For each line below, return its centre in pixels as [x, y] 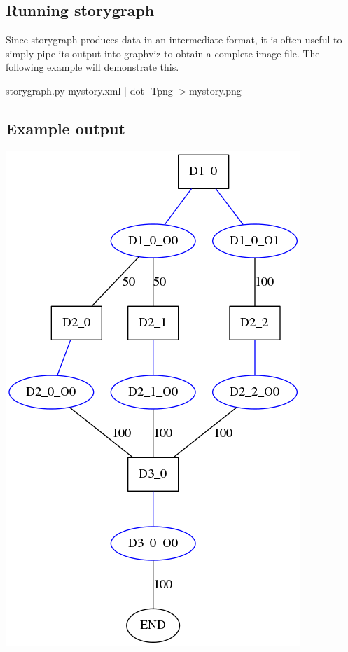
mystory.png [215, 90]
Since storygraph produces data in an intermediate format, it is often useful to [174, 40]
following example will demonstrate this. [92, 67]
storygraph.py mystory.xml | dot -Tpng [89, 90]
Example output [65, 128]
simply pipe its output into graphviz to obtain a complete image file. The [163, 53]
